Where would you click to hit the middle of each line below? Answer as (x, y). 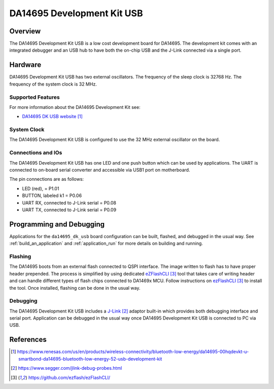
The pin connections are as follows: (46, 179)
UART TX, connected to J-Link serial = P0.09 (69, 210)
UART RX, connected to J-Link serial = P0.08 (69, 203)
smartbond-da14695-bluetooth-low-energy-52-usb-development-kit (90, 359)
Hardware (25, 65)
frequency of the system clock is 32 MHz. (53, 84)
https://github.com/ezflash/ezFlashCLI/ (69, 377)
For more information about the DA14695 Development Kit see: (75, 107)
